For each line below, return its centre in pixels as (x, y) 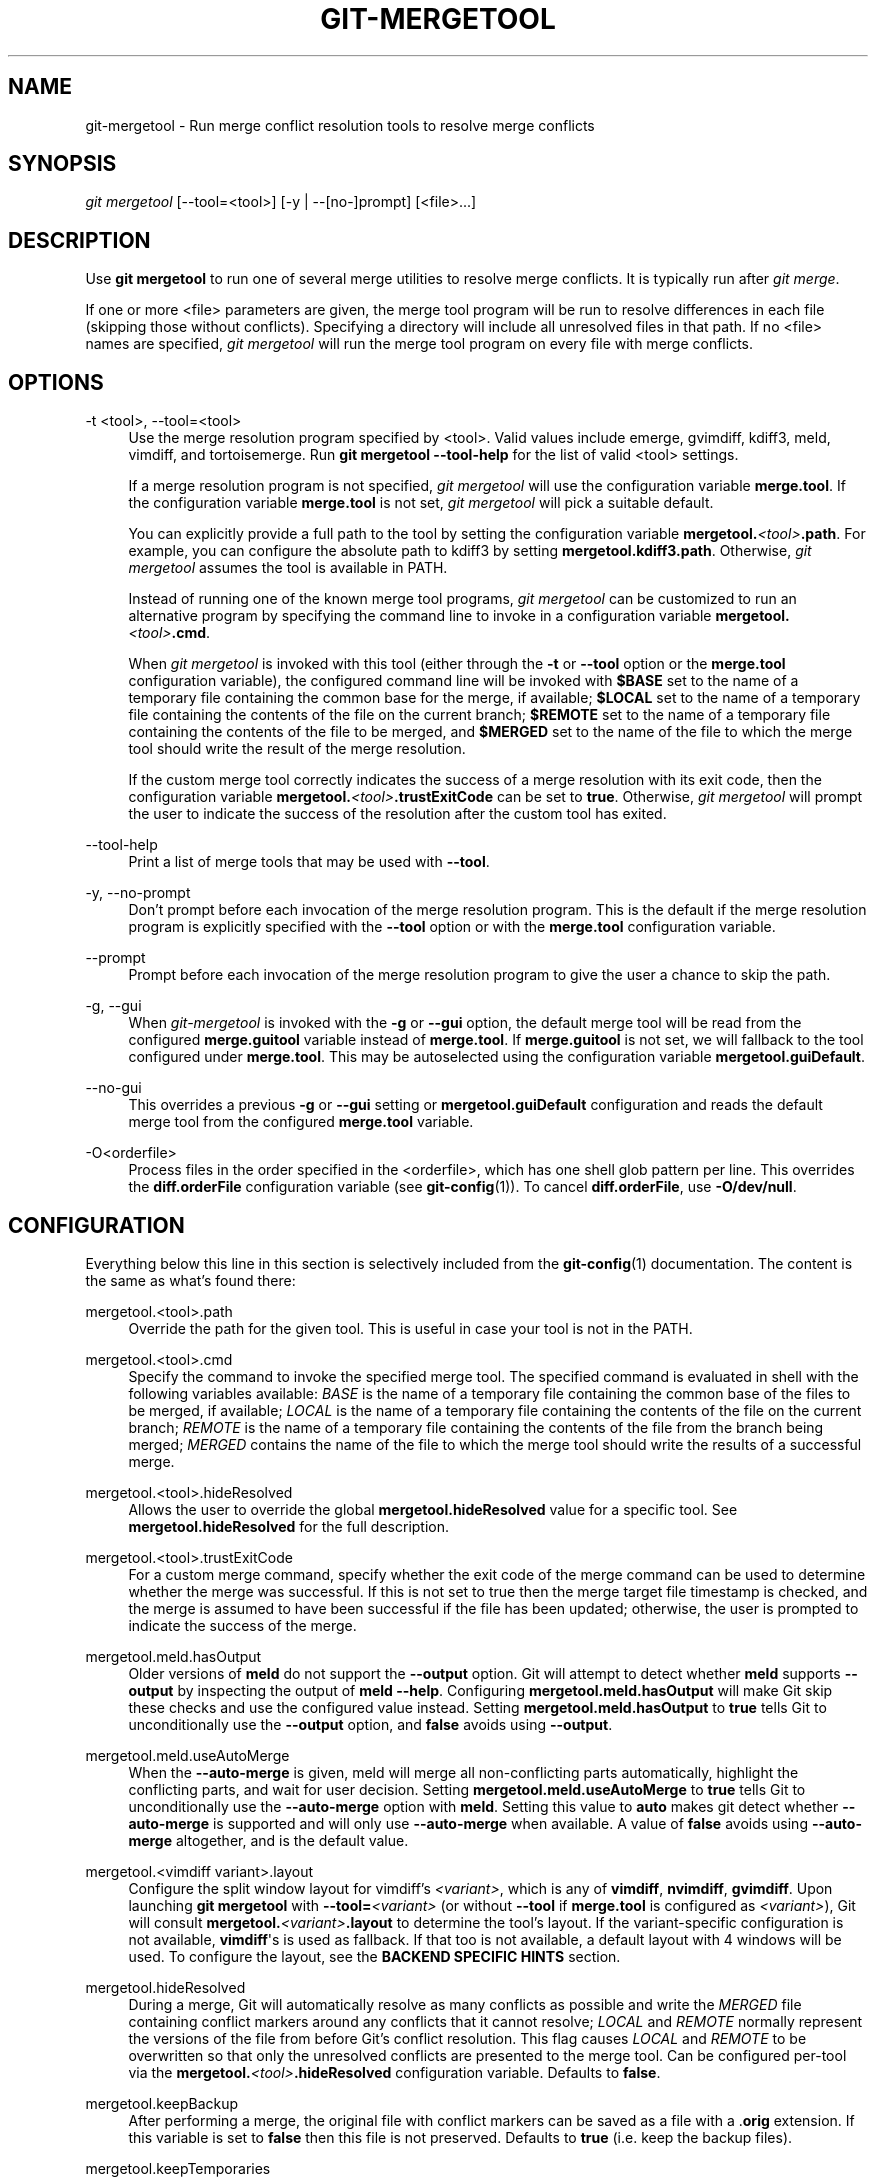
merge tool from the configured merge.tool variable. (301, 1122)
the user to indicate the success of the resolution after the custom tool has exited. (397, 814)
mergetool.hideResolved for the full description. (289, 1526)
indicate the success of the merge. (242, 1625)
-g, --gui (113, 1006)
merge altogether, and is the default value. (268, 1840)
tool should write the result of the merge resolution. (297, 749)
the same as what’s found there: (190, 1280)
